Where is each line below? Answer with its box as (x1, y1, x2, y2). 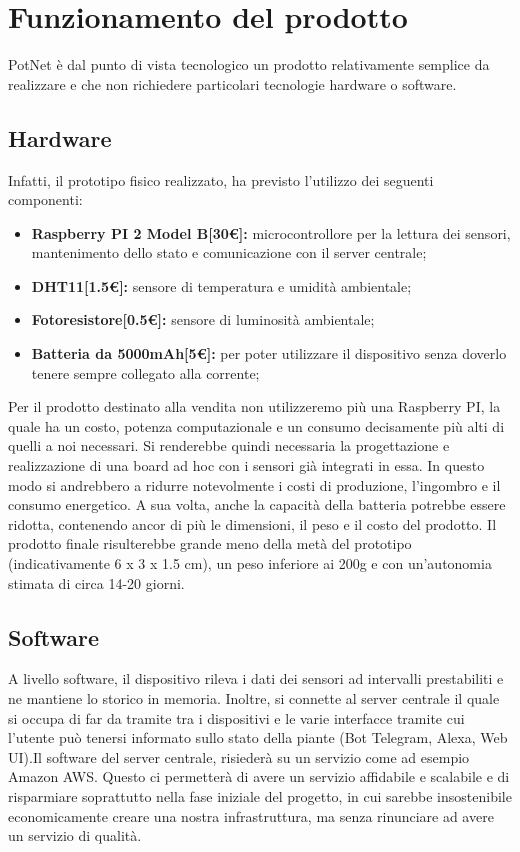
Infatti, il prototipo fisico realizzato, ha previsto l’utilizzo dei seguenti (8, 169, 434, 190)
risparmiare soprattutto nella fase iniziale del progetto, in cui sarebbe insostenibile (8, 785, 512, 806)
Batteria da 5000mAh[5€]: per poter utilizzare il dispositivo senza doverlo (31, 343, 507, 364)
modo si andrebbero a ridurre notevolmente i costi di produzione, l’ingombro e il (8, 474, 501, 495)
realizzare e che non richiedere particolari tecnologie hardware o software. (8, 73, 457, 94)
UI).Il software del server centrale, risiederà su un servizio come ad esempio (8, 746, 470, 767)
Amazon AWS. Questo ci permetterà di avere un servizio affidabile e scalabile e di (8, 766, 510, 787)
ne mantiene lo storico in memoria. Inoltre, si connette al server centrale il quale (8, 688, 500, 708)
